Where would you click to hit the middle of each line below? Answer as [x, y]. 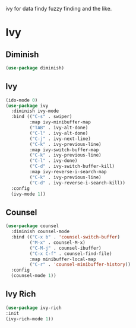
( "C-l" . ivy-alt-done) [59, 133]
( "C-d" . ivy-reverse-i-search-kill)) [78, 183]
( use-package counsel [32, 226]
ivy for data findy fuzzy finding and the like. [59, 9]
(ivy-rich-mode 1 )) [30, 319]
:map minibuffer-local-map [63, 259]
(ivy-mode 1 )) [28, 194]
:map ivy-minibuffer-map [60, 122]
